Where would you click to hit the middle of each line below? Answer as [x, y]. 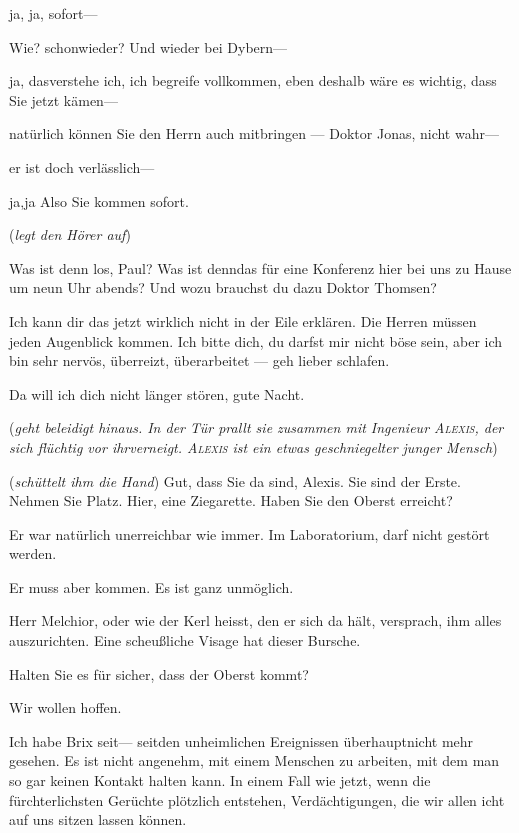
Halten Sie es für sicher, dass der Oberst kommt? [159, 673]
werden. [33, 553]
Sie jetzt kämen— [63, 99]
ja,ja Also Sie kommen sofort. [99, 200]
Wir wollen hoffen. [65, 707]
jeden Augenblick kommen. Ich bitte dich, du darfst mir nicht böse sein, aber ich [256, 340]
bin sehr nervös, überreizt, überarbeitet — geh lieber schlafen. [199, 360]
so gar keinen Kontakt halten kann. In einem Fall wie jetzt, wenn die [220, 780]
